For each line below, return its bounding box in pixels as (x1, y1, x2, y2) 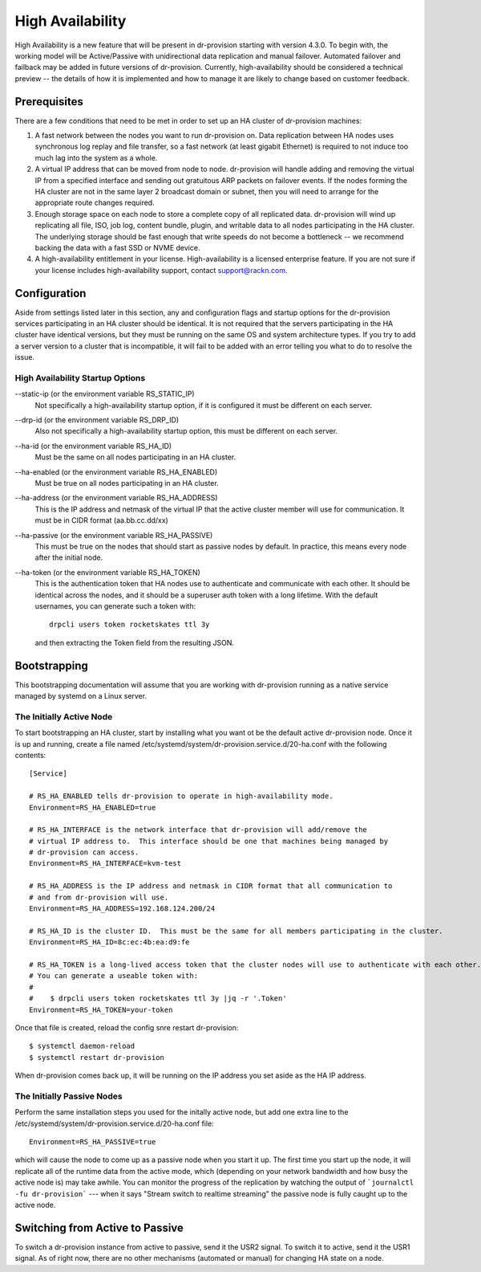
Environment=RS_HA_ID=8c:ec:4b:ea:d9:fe (29, 938, 190, 947)
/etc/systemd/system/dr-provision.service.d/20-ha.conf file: (14, 1119, 214, 1128)
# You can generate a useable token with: (29, 972, 199, 980)
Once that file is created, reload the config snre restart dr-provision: (14, 1022, 239, 1032)
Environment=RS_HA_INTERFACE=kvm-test (29, 859, 182, 868)
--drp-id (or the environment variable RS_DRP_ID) (14, 415, 180, 425)
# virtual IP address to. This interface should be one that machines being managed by (29, 836, 389, 846)
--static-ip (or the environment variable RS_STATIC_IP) (14, 389, 196, 399)
